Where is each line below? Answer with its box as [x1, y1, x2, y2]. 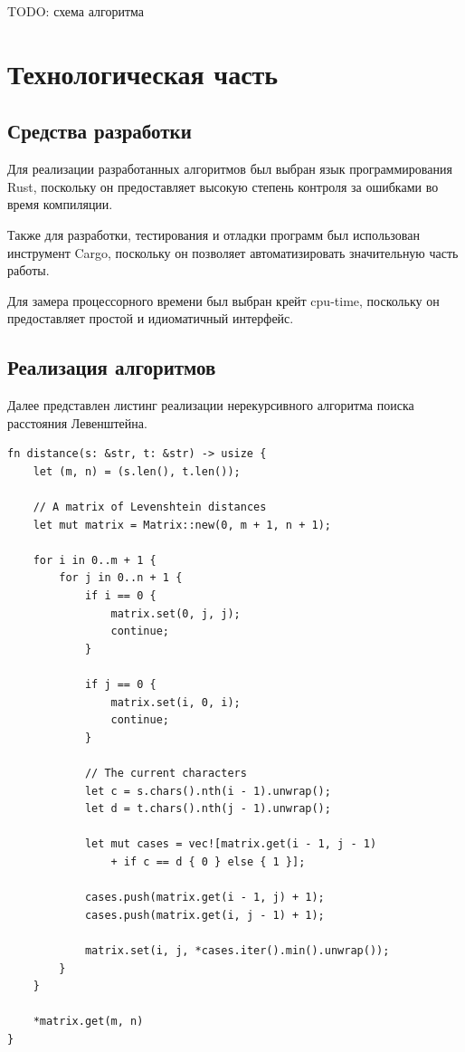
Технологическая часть [7, 54, 279, 91]
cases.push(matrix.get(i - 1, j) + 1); [84, 891, 325, 904]
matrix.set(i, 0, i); [110, 695, 241, 709]
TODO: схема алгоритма [7, 2, 144, 20]
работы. [7, 261, 50, 280]
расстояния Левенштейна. [7, 413, 147, 432]
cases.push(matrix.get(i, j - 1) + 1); [84, 908, 325, 922]
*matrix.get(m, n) [33, 1015, 144, 1028]
